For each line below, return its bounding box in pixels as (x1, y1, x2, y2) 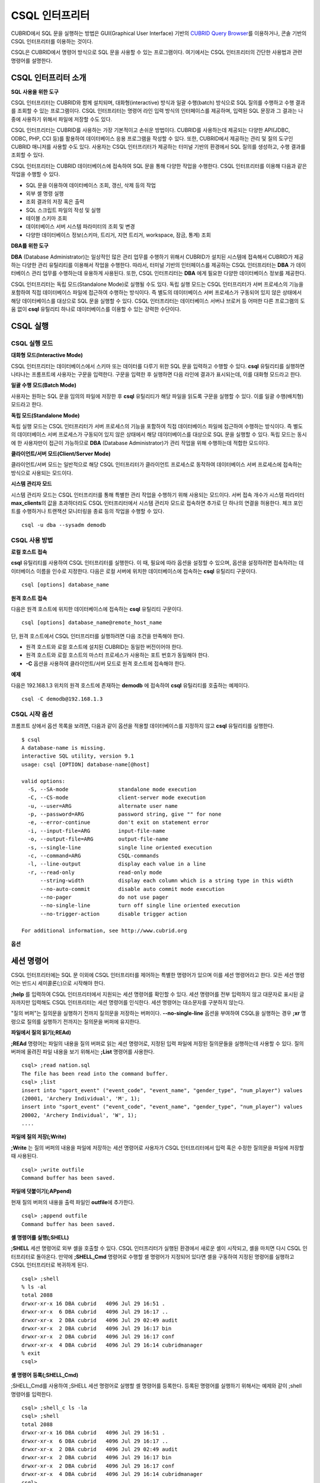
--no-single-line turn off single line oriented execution (40, 902, 241, 909)
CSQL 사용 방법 (11, 536, 53, 544)
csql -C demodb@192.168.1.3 (21, 696, 103, 702)
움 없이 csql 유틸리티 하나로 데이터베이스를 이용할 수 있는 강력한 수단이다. (11, 305, 181, 313)
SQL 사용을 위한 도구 (11, 88, 59, 95)
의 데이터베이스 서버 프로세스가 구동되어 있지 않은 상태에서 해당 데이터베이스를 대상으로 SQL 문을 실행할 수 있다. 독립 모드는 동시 (11, 431, 308, 438)
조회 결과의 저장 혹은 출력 (25, 198, 85, 205)
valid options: (21, 778, 66, 784)
